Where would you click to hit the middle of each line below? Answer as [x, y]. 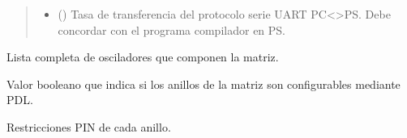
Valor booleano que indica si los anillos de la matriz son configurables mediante [203, 84]
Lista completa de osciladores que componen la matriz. [143, 57]
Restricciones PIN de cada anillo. [89, 126]
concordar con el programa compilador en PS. [171, 29]
